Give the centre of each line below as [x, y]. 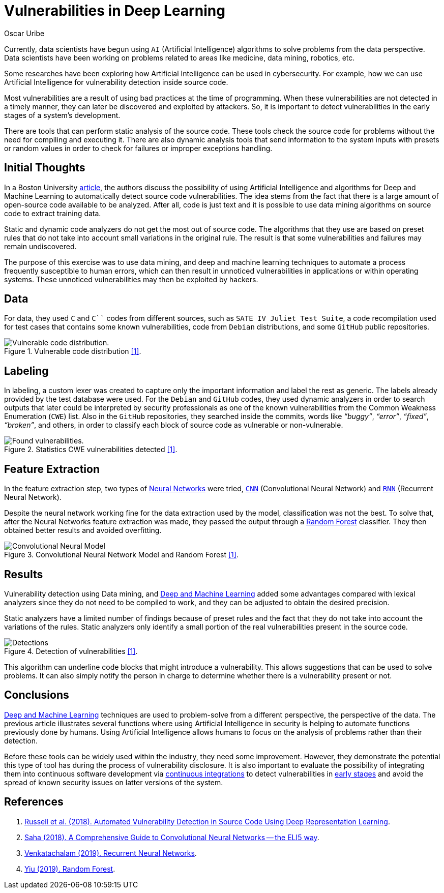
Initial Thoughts [45, 168]
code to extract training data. [53, 213]
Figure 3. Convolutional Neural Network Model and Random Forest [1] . [121, 555]
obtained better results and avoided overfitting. [83, 530]
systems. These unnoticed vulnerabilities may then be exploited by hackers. [131, 279]
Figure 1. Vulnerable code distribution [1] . [73, 351]
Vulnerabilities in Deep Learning [115, 11]
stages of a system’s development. [62, 115]
